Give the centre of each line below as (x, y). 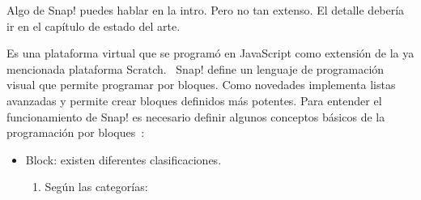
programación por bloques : (76, 132)
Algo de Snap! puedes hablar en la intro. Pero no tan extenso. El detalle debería (206, 10)
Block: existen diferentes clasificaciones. (123, 159)
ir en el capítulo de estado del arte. (94, 26)
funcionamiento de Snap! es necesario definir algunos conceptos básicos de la (196, 116)
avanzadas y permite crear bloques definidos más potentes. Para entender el (194, 100)
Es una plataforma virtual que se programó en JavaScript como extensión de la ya (210, 53)
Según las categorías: (96, 187)
